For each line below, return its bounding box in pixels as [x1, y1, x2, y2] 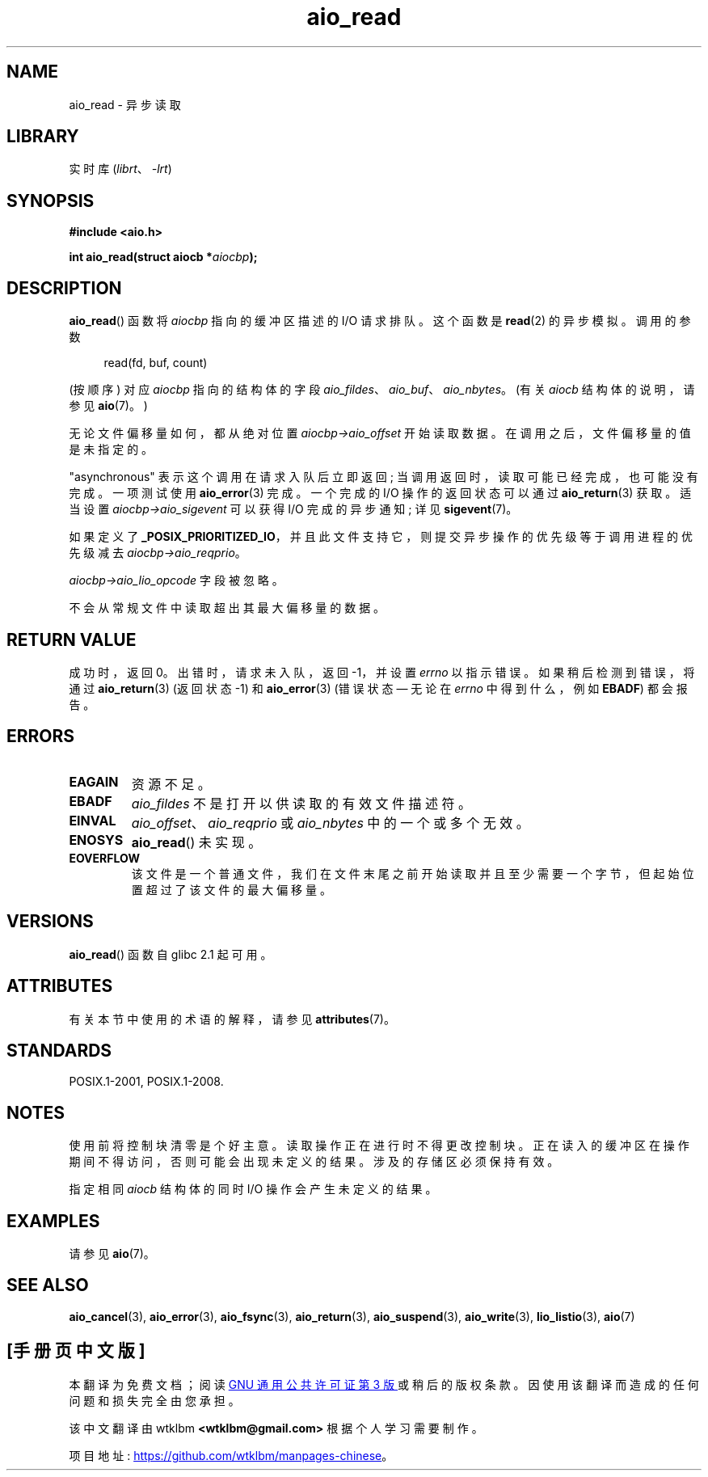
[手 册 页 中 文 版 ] [6, 1340, 145, 1361]
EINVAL [69, 812, 116, 829]
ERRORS [6, 726, 75, 747]
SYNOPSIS [6, 190, 95, 211]
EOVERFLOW [69, 850, 140, 865]
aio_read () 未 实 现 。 [131, 833, 262, 850]
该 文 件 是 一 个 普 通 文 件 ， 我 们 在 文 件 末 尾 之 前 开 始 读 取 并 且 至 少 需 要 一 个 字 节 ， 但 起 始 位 [131, 866, 694, 880]
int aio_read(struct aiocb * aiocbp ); [69, 250, 258, 264]
